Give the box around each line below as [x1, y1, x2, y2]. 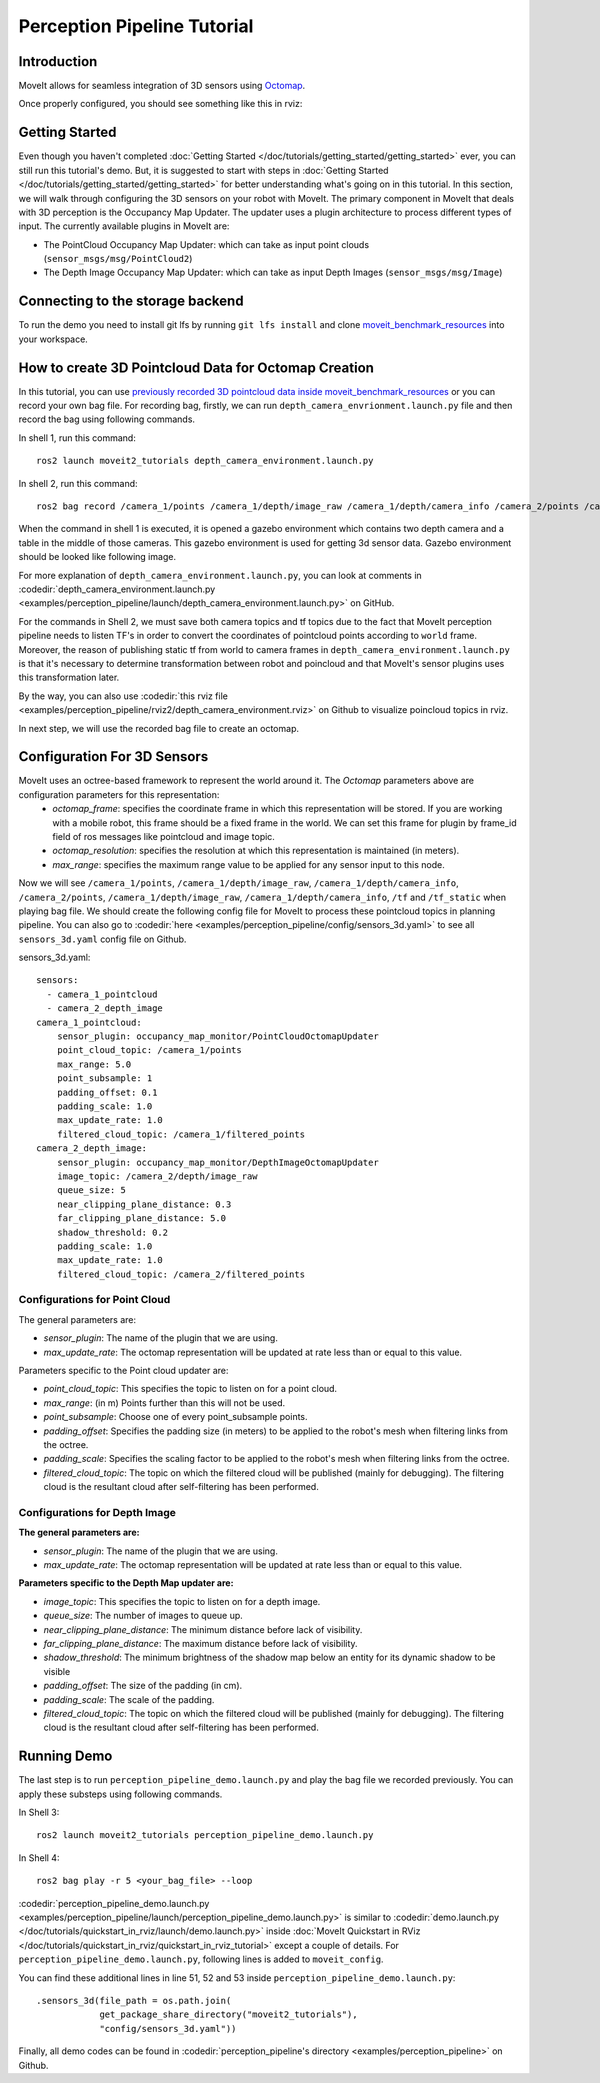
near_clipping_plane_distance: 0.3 [56, 1198, 232, 1210]
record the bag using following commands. [18, 413, 195, 425]
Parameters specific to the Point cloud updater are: [18, 1365, 229, 1376]
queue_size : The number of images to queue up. [43, 1610, 244, 1622]
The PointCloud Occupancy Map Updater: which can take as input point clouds [43, 238, 370, 250]
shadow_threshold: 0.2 [56, 1226, 169, 1238]
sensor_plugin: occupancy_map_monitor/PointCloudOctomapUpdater [56, 1031, 379, 1042]
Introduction [18, 53, 98, 70]
